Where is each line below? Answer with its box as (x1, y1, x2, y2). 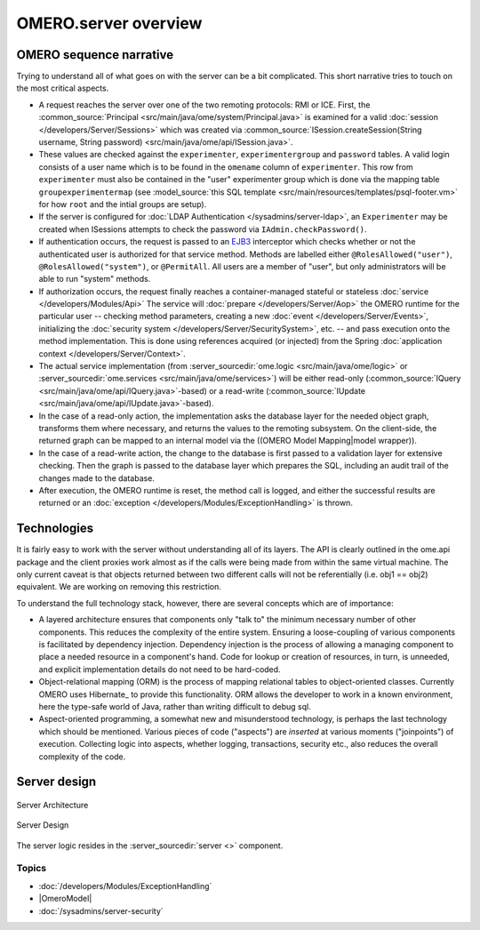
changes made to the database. (38, 472, 156, 484)
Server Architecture (16, 799, 89, 810)
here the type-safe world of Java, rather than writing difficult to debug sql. (38, 701, 311, 711)
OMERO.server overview (16, 13, 203, 33)
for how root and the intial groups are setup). (38, 198, 207, 209)
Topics (16, 862, 47, 875)
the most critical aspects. (16, 83, 109, 93)
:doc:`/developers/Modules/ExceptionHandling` (38, 880, 212, 891)
